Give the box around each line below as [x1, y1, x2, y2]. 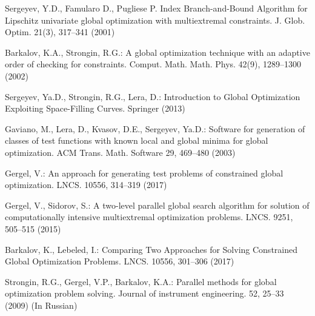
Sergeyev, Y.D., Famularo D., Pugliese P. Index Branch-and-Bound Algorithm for [5, 2, 308, 14]
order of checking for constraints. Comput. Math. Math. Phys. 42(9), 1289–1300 [5, 58, 302, 70]
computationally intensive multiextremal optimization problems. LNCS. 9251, [5, 210, 293, 223]
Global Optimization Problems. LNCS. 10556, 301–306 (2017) [5, 255, 234, 267]
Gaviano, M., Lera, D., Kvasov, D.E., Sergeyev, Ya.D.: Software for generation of [5, 122, 305, 135]
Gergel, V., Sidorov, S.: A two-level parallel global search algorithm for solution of [5, 198, 310, 211]
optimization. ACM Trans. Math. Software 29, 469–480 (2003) [5, 146, 236, 158]
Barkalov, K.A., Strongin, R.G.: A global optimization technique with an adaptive [5, 45, 310, 58]
